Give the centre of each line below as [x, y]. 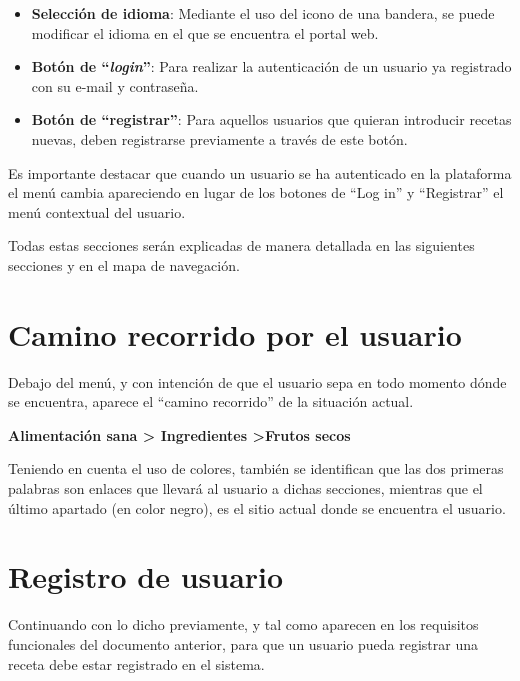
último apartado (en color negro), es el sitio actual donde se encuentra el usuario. [257, 507]
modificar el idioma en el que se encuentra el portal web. [205, 32]
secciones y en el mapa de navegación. [124, 264]
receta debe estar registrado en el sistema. [136, 663]
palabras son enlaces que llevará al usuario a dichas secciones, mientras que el [245, 488]
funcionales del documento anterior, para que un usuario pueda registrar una [243, 643]
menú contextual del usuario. [97, 211]
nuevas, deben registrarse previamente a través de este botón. [219, 138]
